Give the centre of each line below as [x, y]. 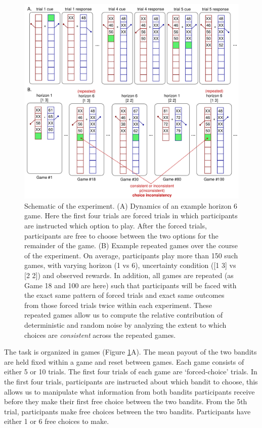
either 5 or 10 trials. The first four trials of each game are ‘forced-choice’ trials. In [131, 372]
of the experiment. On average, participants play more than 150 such [131, 255]
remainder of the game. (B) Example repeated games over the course [131, 245]
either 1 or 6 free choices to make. [57, 421]
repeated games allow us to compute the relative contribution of [124, 315]
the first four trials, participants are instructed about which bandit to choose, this [131, 381]
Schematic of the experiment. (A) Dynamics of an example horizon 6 [131, 205]
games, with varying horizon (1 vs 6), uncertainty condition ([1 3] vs [130, 265]
